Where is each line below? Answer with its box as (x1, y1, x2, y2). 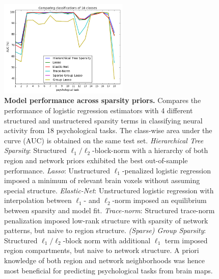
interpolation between (4, 195, 72, 206)
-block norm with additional (63, 235, 151, 245)
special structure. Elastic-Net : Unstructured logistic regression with (4, 185, 214, 195)
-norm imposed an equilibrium (112, 195, 207, 206)
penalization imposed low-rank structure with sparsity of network (4, 215, 208, 225)
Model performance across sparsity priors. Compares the (4, 95, 201, 106)
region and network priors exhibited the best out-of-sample (4, 155, 188, 166)
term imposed (165, 235, 208, 245)
